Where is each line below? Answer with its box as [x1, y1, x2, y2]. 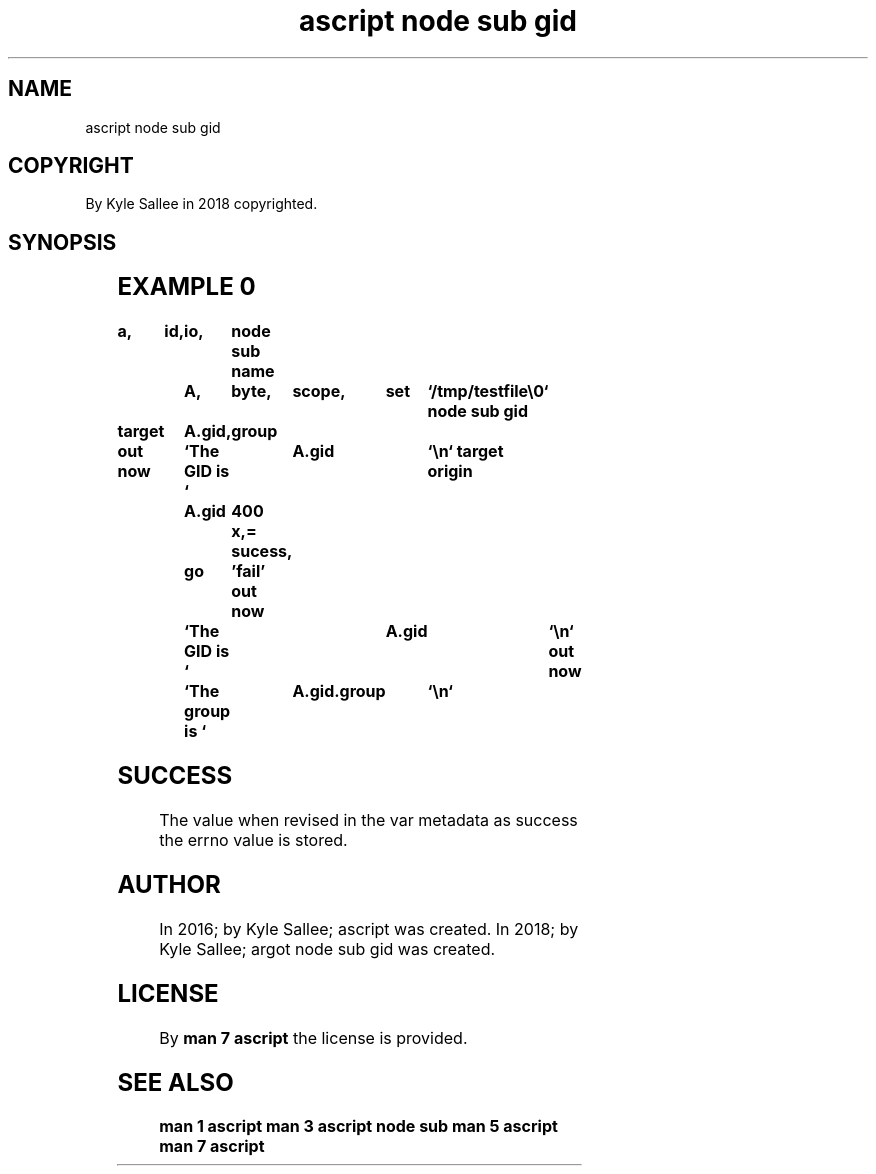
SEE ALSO [117, 1067, 234, 1097]
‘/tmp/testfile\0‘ [427, 381, 549, 402]
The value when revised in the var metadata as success [159, 810, 578, 830]
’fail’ [231, 561, 266, 582]
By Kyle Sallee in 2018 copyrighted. [85, 195, 318, 213]
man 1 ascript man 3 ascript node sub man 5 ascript [159, 1116, 558, 1137]
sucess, [231, 541, 293, 562]
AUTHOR [117, 869, 221, 899]
